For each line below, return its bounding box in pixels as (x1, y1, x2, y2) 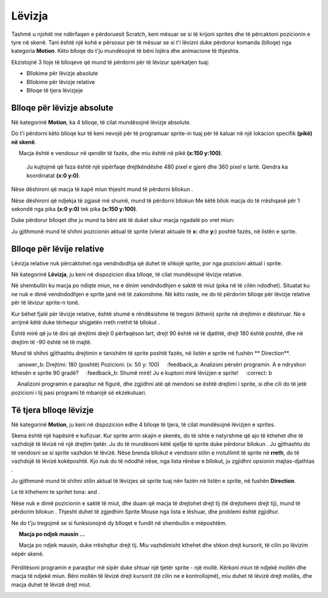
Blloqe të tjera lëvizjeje (26, 86, 83, 94)
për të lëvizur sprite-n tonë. (11, 299, 80, 307)
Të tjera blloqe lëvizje (11, 405, 94, 415)
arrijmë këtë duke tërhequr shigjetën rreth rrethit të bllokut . (11, 318, 160, 325)
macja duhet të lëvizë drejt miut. (11, 581, 92, 588)
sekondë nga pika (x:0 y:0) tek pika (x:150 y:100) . (11, 205, 138, 212)
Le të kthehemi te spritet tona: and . (11, 488, 100, 496)
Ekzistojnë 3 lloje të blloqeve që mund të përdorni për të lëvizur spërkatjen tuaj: (11, 58, 210, 66)
